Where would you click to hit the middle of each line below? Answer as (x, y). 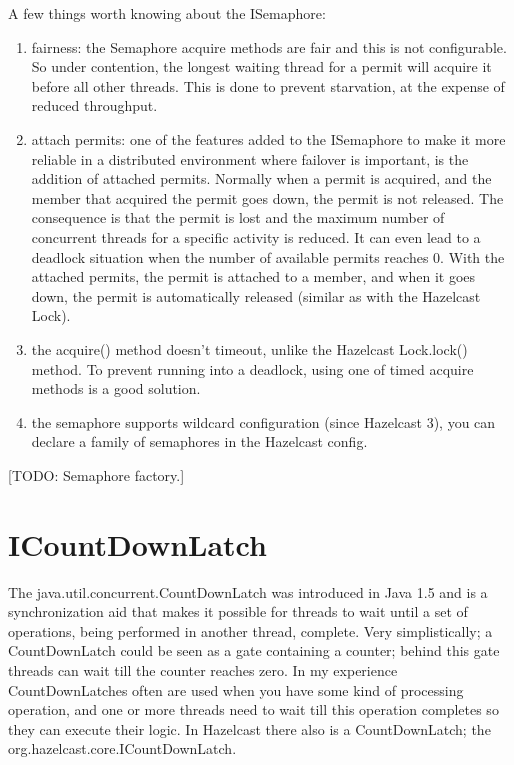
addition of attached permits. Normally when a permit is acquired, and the (261, 178)
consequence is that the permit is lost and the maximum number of (238, 217)
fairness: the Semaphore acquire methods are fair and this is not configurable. (269, 46)
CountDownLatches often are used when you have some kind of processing (236, 689)
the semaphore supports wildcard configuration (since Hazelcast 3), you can (263, 421)
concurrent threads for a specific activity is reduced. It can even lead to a (256, 236)
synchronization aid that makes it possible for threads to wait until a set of (238, 611)
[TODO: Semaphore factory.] (96, 474)
